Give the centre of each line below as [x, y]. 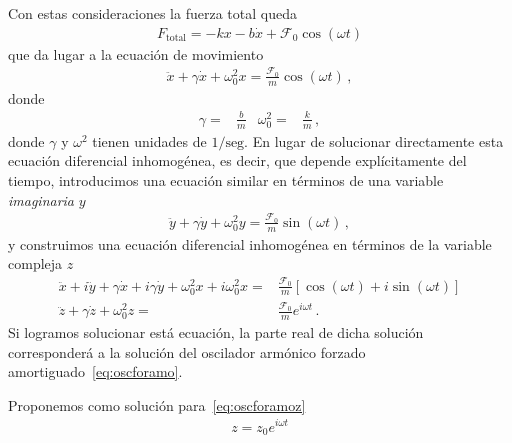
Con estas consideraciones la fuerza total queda [152, 13]
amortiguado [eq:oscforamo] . [95, 371]
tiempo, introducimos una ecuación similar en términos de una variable [226, 179]
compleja [35, 263]
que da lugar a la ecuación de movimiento [136, 53]
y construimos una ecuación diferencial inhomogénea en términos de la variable [250, 243]
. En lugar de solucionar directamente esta [374, 140]
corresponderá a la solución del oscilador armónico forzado [187, 351]
